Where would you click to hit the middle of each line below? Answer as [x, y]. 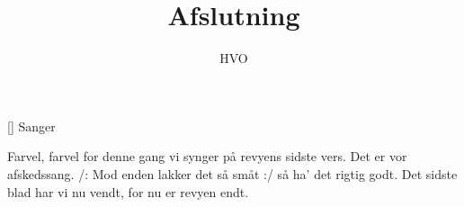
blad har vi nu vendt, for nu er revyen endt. [128, 191]
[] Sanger [31, 126]
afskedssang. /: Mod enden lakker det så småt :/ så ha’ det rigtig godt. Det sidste [232, 173]
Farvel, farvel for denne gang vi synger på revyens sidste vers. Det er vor [207, 156]
